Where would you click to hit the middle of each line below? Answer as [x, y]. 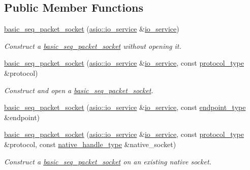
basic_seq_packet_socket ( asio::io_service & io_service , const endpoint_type [125, 107]
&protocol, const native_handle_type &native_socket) [90, 144]
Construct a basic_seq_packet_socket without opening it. [93, 46]
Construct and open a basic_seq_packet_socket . [79, 90]
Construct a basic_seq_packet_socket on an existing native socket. [108, 161]
